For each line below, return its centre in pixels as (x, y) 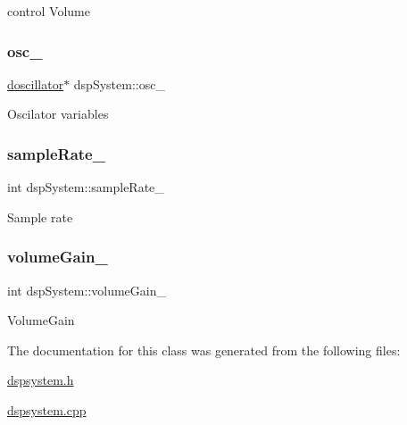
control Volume (49, 11)
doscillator (36, 83)
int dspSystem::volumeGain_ (87, 290)
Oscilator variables (58, 114)
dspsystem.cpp (47, 410)
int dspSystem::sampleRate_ (86, 187)
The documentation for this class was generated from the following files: (204, 350)
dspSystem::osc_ (119, 83)
